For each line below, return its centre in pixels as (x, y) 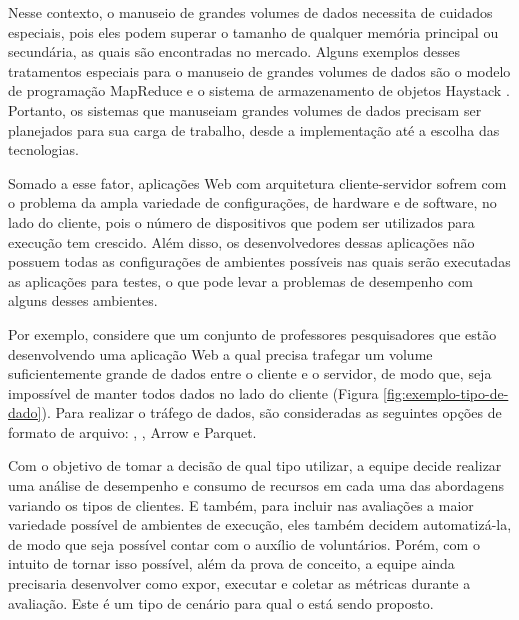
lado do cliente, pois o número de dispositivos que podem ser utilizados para (241, 221)
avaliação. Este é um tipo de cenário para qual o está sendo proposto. (221, 602)
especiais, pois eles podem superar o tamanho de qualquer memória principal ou (253, 31)
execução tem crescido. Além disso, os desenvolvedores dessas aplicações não (241, 241)
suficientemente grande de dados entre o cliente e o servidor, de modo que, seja (250, 373)
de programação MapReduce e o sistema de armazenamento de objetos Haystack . (259, 90)
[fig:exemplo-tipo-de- (446, 392)
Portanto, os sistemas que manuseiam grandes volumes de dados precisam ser (245, 109)
